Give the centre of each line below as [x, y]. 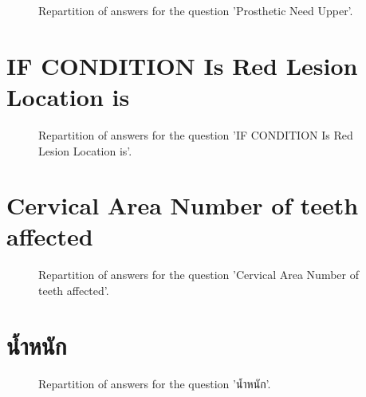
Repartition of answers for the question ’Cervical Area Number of [199, 275]
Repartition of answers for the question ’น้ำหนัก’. [155, 383]
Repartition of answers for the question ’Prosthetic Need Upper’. [196, 10]
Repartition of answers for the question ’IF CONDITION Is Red [196, 134]
